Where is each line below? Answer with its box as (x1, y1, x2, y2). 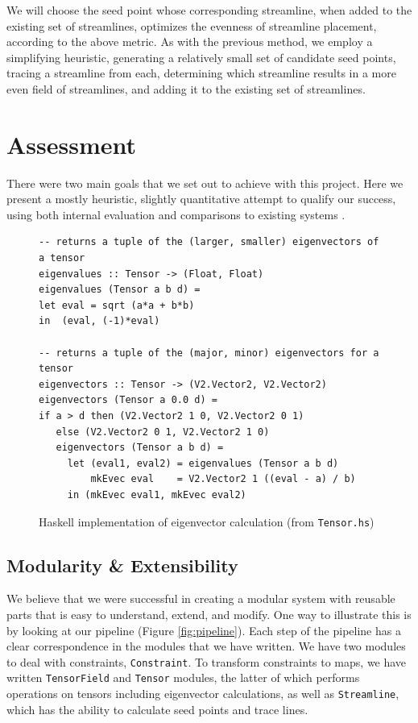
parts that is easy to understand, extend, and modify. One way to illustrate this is (6, 606, 412, 623)
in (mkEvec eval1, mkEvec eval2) (67, 488, 246, 501)
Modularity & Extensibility (6, 552, 238, 577)
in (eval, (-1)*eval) (39, 315, 160, 327)
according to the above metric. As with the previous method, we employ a (6, 33, 373, 50)
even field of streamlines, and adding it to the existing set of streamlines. (6, 80, 366, 97)
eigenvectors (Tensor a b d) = (56, 442, 224, 454)
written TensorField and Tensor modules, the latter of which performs (6, 669, 360, 686)
